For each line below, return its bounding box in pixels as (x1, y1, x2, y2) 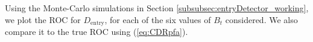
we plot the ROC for (5, 13, 81, 25)
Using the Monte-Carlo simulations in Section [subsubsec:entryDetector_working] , (5, 2, 309, 14)
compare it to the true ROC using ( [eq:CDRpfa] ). (5, 25, 188, 38)
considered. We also (225, 13, 298, 25)
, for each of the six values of (104, 13, 211, 25)
